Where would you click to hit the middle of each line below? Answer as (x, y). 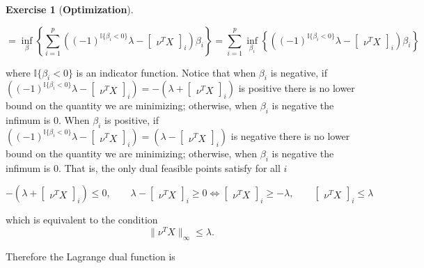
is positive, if (132, 120)
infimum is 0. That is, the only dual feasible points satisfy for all (143, 167)
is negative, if (299, 72)
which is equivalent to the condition (82, 220)
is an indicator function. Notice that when (166, 72)
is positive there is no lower (297, 88)
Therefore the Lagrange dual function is (91, 256)
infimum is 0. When (48, 120)
